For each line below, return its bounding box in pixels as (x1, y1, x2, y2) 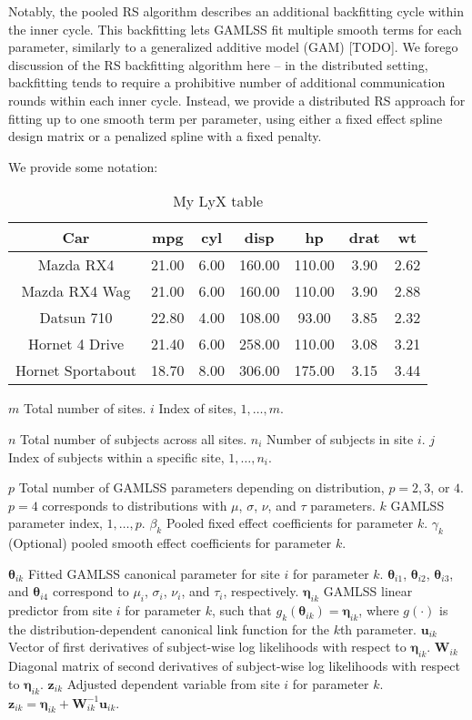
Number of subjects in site (266, 429, 414, 448)
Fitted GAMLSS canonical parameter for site (27, 563, 280, 583)
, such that (212, 601, 272, 620)
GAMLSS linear (323, 582, 413, 601)
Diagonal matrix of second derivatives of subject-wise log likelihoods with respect (8, 656, 460, 675)
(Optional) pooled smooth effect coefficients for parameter (8, 533, 332, 553)
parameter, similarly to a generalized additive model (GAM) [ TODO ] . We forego (8, 37, 458, 56)
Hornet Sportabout (15, 360, 137, 381)
